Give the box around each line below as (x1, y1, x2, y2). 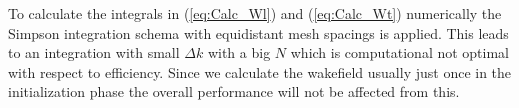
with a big (207, 42, 271, 63)
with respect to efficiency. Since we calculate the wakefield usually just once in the (8, 61, 512, 82)
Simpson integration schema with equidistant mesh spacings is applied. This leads (8, 22, 509, 43)
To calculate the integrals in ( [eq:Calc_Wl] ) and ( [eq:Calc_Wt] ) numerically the (8, 3, 502, 23)
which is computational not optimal (290, 42, 509, 63)
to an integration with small (8, 42, 180, 63)
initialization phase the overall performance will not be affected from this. (8, 81, 460, 102)
